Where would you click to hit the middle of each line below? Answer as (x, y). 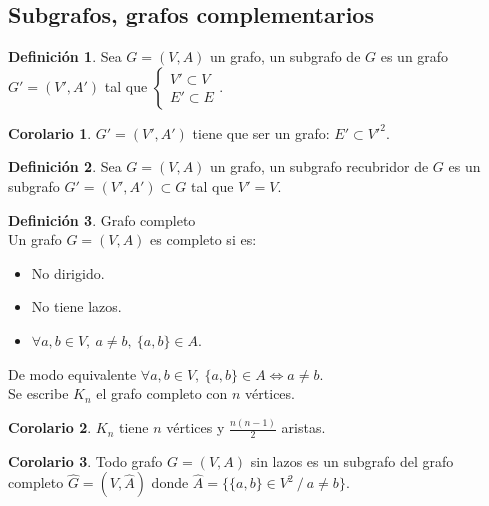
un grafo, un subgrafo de (285, 56)
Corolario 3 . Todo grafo (85, 460)
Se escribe (38, 393)
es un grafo (414, 56)
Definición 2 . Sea (65, 166)
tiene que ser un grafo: (261, 132)
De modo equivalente (72, 373)
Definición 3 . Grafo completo (102, 219)
